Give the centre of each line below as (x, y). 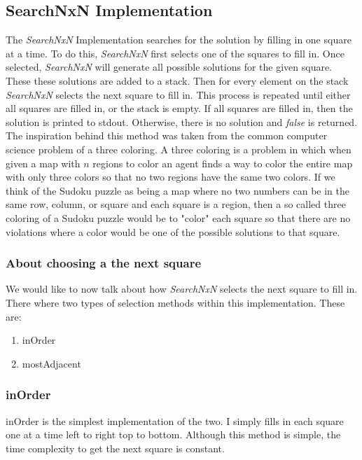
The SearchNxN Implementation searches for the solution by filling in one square (179, 40)
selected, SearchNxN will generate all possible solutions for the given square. (169, 67)
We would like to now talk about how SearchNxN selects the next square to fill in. (182, 289)
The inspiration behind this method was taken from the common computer (167, 135)
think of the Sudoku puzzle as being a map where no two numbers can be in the (178, 190)
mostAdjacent (51, 363)
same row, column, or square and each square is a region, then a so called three (176, 204)
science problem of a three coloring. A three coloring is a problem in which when (179, 149)
